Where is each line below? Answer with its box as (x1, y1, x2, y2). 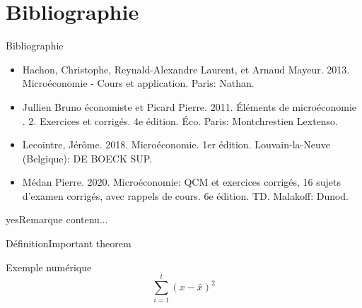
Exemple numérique (6, 259, 92, 274)
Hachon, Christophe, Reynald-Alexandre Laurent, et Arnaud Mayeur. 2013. (22, 61, 350, 76)
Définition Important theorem (6, 236, 132, 251)
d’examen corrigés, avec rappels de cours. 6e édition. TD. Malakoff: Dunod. (22, 188, 349, 203)
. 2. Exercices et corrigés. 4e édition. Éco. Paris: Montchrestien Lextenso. (22, 113, 339, 128)
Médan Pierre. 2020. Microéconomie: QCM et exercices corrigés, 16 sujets (22, 174, 341, 189)
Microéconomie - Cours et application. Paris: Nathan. (22, 76, 255, 90)
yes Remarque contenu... (6, 212, 108, 227)
